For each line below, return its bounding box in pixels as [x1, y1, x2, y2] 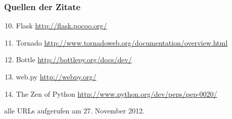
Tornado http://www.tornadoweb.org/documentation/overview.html [16, 37, 228, 48]
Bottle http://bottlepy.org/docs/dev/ [16, 54, 132, 65]
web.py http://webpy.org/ [16, 71, 97, 82]
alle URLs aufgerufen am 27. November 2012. [4, 105, 145, 116]
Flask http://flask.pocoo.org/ [16, 20, 107, 31]
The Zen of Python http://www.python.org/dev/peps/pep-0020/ [16, 88, 217, 99]
